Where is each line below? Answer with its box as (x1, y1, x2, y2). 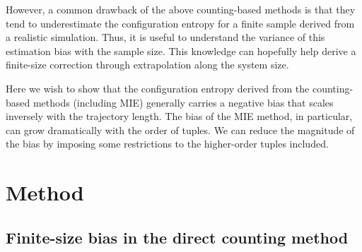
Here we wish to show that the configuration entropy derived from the (6, 80, 310, 95)
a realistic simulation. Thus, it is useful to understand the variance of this (6, 30, 325, 44)
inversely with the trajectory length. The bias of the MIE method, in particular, (6, 109, 353, 124)
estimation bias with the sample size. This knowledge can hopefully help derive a (6, 43, 356, 58)
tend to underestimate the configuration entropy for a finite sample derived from (6, 16, 355, 30)
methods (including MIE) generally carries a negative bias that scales (33, 95, 334, 109)
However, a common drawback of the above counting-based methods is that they (6, 2, 356, 16)
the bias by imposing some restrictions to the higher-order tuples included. (6, 136, 329, 151)
